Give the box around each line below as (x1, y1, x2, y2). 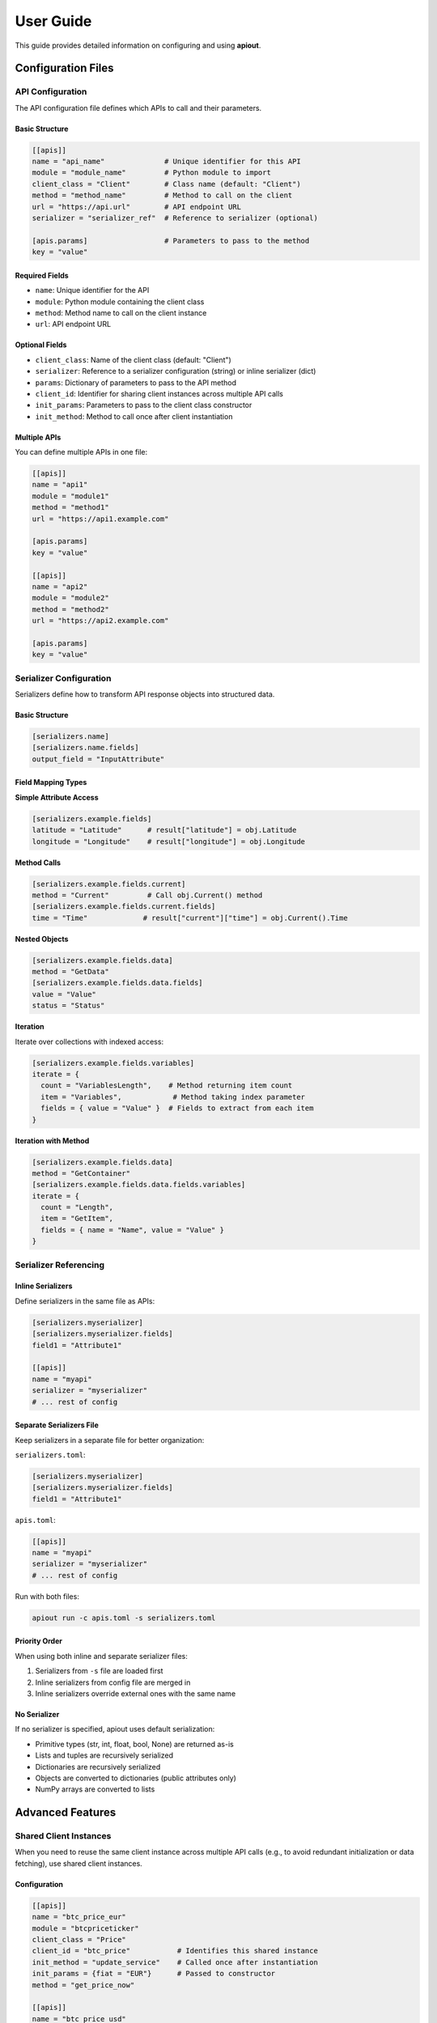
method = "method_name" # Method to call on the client (32, 191, 293, 200)
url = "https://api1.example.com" (32, 514, 169, 524)
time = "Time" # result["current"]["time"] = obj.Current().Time (32, 913, 348, 922)
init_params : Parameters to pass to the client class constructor (35, 401, 252, 410)
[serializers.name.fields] (32, 743, 139, 753)
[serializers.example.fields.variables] (32, 1058, 194, 1067)
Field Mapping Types (15, 778, 87, 787)
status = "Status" (32, 1001, 105, 1011)
